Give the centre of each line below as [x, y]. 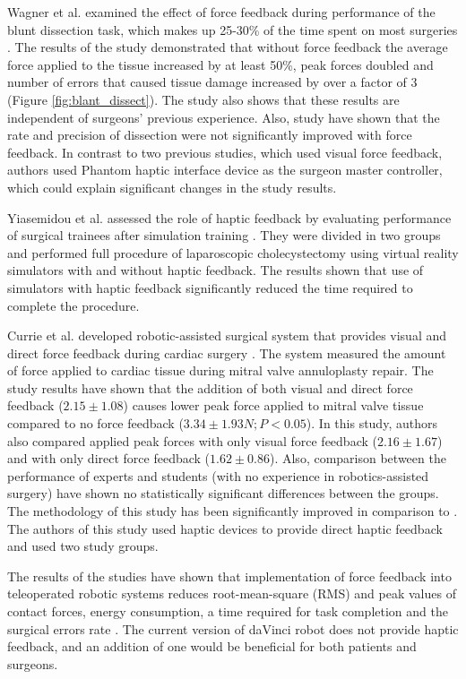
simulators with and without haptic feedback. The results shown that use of [216, 270]
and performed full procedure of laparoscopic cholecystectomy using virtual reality [233, 252]
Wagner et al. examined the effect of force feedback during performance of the [221, 12]
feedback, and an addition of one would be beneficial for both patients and [212, 646]
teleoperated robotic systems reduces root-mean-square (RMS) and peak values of [232, 593]
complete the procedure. [73, 305]
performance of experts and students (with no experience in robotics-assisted [218, 475]
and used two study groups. [83, 546]
